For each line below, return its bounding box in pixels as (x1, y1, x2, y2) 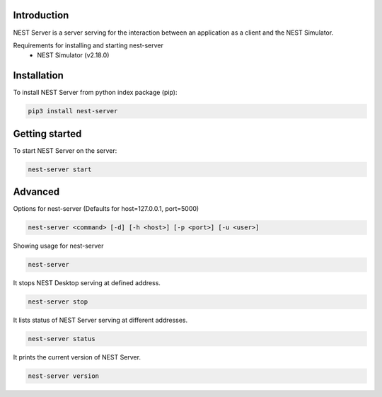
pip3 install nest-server (28, 107, 118, 115)
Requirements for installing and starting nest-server (13, 41, 164, 50)
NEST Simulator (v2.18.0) (37, 51, 110, 59)
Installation (13, 69, 64, 81)
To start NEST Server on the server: (13, 146, 117, 155)
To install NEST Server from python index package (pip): (13, 88, 178, 97)
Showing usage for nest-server (13, 241, 104, 251)
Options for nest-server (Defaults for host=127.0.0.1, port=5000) (13, 205, 199, 213)
